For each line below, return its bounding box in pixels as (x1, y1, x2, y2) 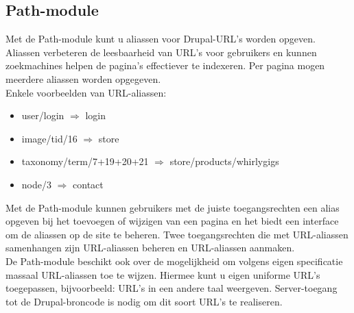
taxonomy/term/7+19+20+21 (21, 154, 149, 168)
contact (73, 177, 104, 191)
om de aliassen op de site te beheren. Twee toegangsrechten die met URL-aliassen (5, 227, 349, 241)
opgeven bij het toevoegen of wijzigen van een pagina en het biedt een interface (5, 214, 339, 228)
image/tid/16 (21, 131, 78, 145)
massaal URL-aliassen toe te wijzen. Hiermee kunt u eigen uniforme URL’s (5, 267, 320, 281)
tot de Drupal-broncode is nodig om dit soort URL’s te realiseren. (5, 294, 283, 308)
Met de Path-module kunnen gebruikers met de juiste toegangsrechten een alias (5, 200, 340, 214)
